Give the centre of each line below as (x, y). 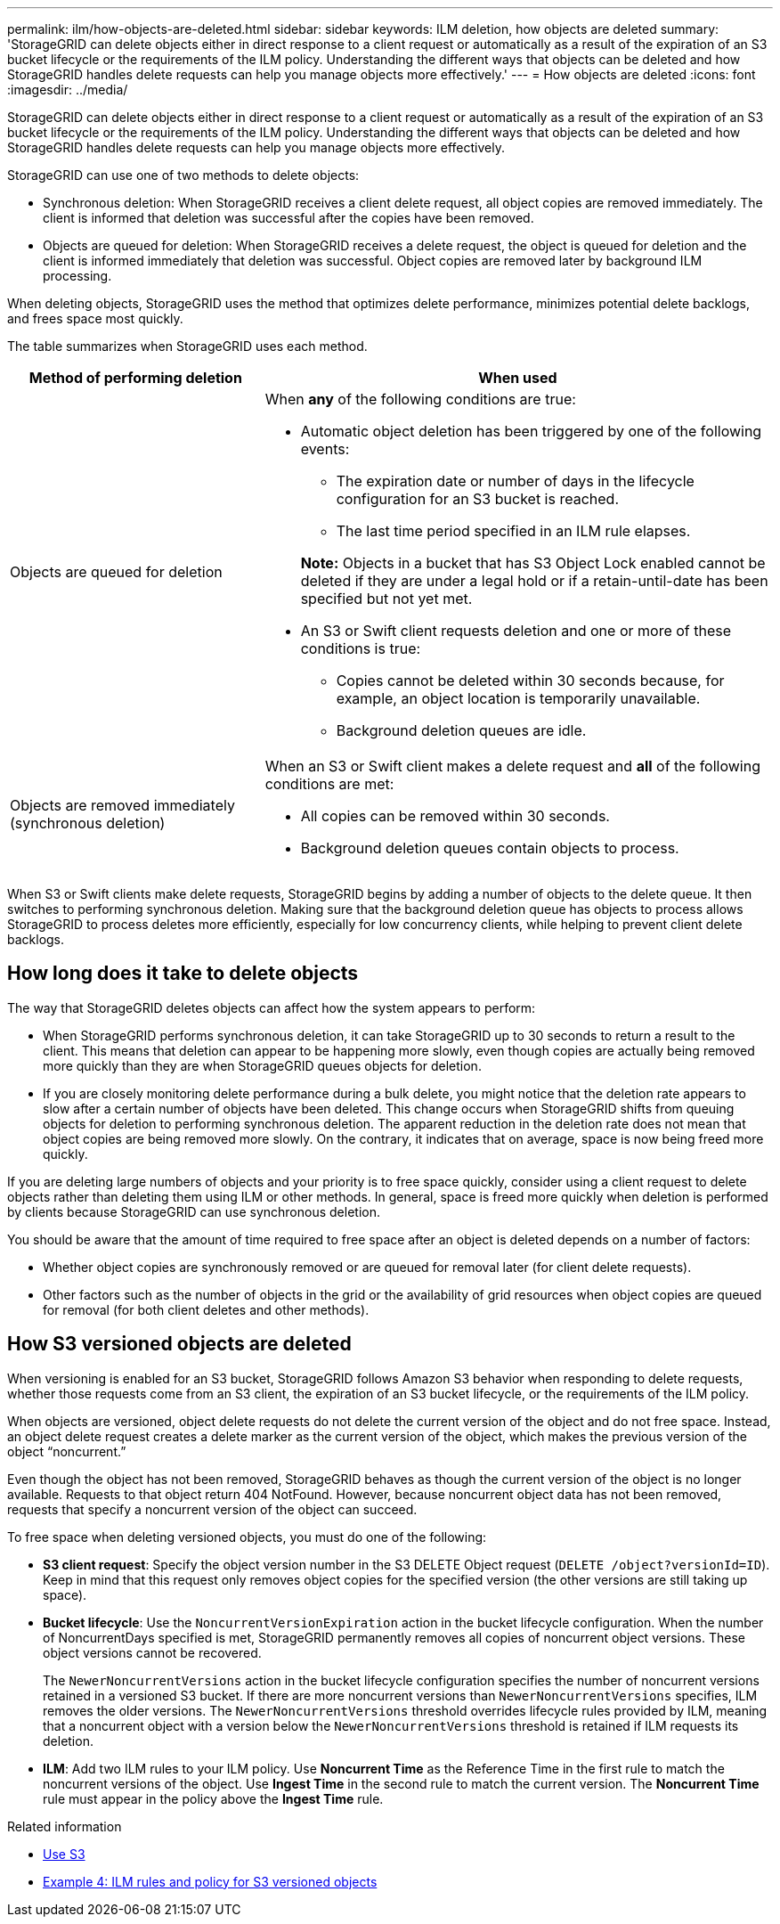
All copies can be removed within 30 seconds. (455, 816)
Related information (65, 1826)
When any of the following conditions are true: (420, 399)
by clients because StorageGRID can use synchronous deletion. (194, 1211)
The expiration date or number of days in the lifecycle (515, 481)
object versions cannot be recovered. (152, 1652)
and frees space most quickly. (95, 318)
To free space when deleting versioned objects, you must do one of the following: (247, 1537)
